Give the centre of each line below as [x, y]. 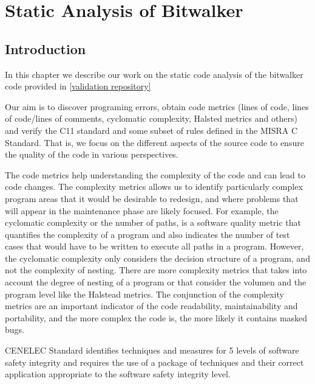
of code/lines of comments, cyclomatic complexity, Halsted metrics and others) [151, 118]
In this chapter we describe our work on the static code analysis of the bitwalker [154, 74]
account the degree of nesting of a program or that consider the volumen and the [156, 282]
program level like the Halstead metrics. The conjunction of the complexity [144, 294]
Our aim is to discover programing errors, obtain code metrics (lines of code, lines [157, 106]
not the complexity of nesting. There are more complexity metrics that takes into [156, 270]
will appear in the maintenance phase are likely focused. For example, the [142, 210]
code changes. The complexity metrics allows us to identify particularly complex [154, 187]
